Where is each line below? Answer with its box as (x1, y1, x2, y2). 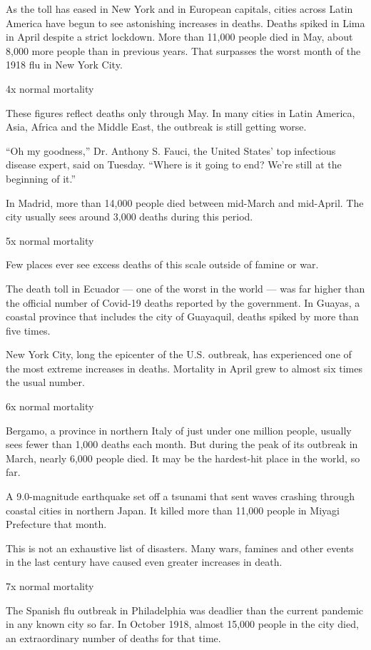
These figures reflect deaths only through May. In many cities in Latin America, (6, 105, 355, 120)
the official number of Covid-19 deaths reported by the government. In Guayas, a (6, 295, 360, 310)
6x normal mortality (6, 399, 94, 414)
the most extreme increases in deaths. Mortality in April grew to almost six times (6, 360, 363, 375)
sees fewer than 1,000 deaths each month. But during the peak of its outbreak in (6, 437, 358, 452)
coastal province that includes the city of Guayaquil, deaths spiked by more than (6, 309, 359, 324)
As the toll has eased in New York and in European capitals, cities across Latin (6, 1, 353, 16)
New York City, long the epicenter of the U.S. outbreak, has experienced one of (6, 347, 352, 362)
